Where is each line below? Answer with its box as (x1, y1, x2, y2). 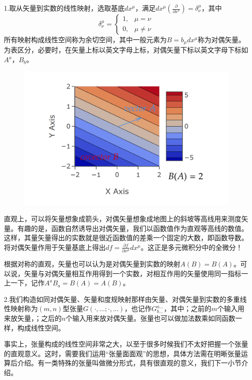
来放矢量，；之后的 (4, 313, 62, 323)
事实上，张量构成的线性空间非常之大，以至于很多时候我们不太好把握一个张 (4, 339, 241, 349)
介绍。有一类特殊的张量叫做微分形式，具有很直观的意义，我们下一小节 (17, 358, 241, 368)
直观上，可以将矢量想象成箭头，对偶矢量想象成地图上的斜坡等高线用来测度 (4, 214, 241, 223)
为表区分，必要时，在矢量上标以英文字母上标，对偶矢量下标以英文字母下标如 (4, 45, 248, 55)
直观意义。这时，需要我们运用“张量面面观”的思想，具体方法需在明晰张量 (10, 348, 241, 358)
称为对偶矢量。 (198, 34, 246, 44)
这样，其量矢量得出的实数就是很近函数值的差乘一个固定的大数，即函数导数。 (4, 232, 248, 243)
